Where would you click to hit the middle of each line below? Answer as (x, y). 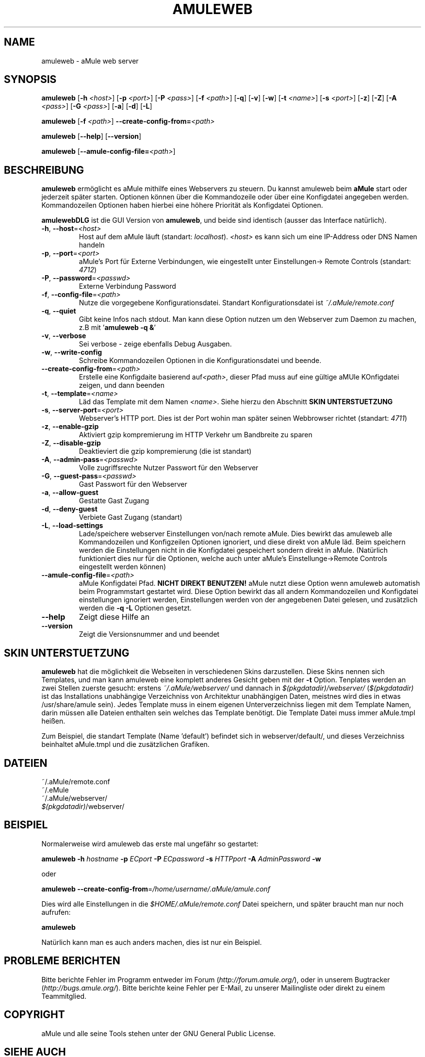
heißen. (53, 721)
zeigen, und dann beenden (122, 385)
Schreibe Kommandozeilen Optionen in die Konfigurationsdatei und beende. (200, 361)
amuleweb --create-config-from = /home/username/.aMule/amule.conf (156, 889)
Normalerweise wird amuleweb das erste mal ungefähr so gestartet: (150, 843)
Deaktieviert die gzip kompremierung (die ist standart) (165, 451)
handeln (92, 245)
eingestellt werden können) (123, 567)
